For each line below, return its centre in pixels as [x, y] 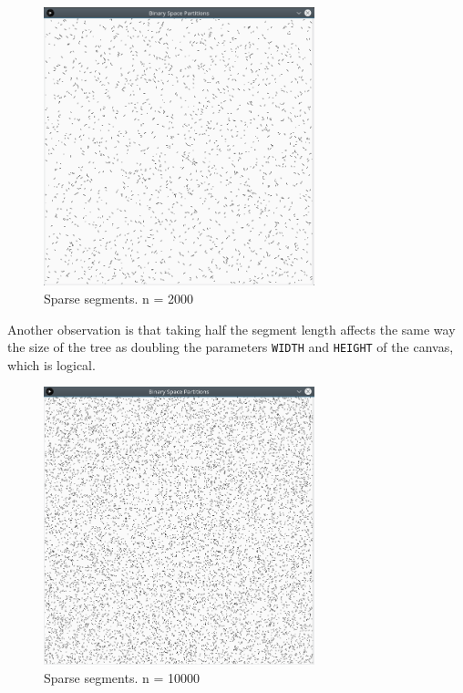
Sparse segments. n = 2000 [118, 298]
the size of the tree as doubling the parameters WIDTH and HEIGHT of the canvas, [231, 347]
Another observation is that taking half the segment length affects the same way [231, 329]
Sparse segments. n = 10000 [122, 677]
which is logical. [51, 364]
